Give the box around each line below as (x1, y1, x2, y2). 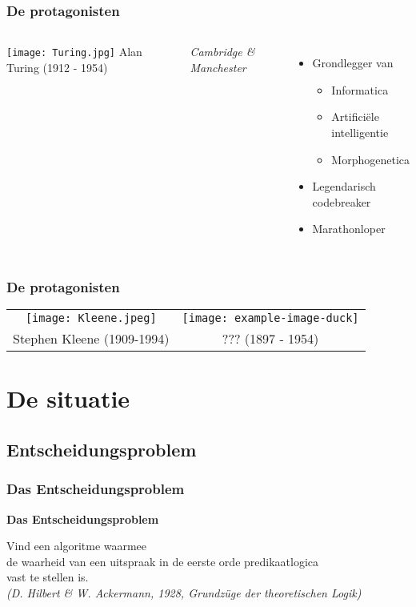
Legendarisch (312, 178, 376, 195)
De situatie (6, 382, 130, 415)
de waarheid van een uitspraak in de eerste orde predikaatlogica (6, 553, 319, 569)
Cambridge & (190, 43, 255, 60)
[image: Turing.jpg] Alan (6, 43, 142, 60)
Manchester (190, 58, 246, 75)
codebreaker (312, 193, 371, 210)
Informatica (331, 81, 389, 98)
